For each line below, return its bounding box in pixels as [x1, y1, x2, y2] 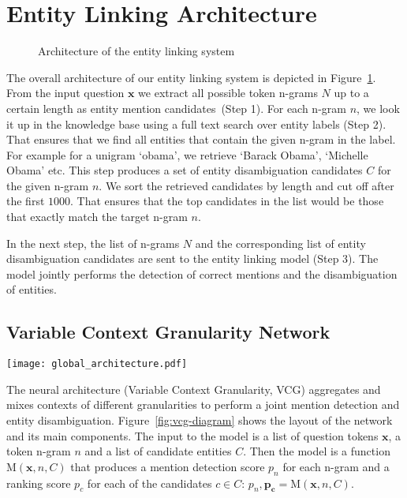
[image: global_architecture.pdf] [6, 358, 188, 370]
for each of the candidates [87, 474, 212, 491]
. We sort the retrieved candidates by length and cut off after [99, 177, 394, 193]
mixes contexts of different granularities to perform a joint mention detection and [6, 396, 400, 413]
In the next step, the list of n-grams [6, 234, 180, 251]
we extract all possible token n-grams [138, 84, 318, 101]
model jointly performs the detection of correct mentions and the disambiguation [6, 265, 398, 282]
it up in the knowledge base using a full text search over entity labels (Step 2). [6, 115, 386, 132]
